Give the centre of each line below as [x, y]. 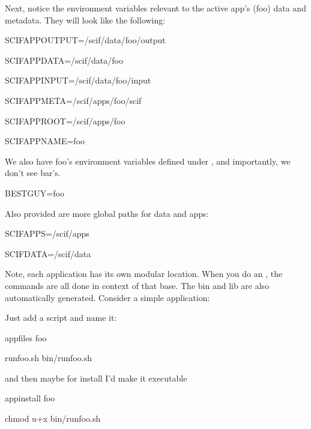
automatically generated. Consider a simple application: [107, 297]
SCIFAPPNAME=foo [45, 141]
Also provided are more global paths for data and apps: [107, 213]
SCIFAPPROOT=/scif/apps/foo [65, 120]
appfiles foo [26, 337]
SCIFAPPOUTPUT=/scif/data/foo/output [85, 40]
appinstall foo [30, 398]
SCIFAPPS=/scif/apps [47, 233]
